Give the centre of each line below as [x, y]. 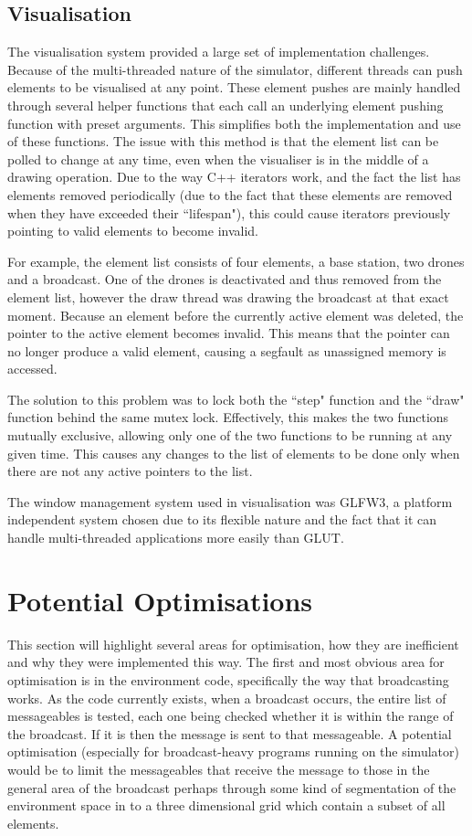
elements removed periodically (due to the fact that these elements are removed [230, 194]
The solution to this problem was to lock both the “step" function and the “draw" [236, 399]
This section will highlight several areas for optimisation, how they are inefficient [233, 644]
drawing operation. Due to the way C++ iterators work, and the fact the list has [234, 177]
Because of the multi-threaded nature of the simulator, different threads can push [235, 69]
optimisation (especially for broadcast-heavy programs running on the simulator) [233, 751]
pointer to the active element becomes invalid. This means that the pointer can [229, 333]
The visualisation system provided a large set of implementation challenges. [219, 52]
